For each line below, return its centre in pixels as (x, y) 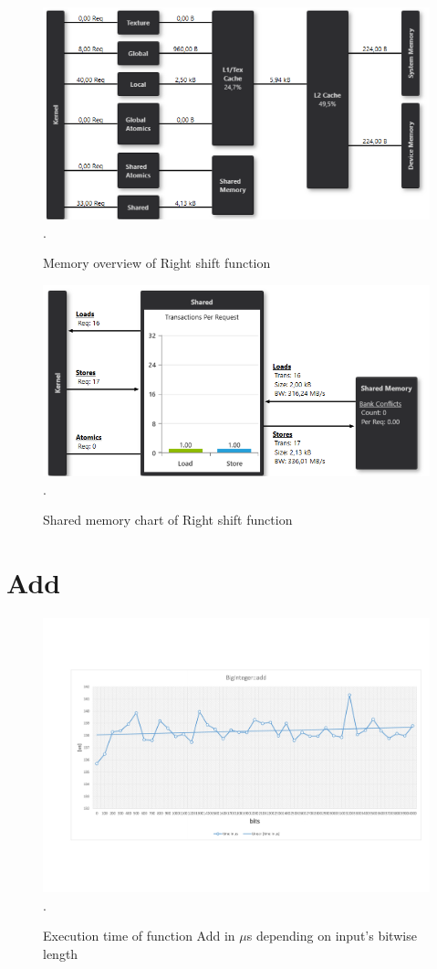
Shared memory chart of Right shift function (168, 520)
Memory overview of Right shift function (157, 263)
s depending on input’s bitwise (332, 936)
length (61, 954)
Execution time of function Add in (139, 936)
